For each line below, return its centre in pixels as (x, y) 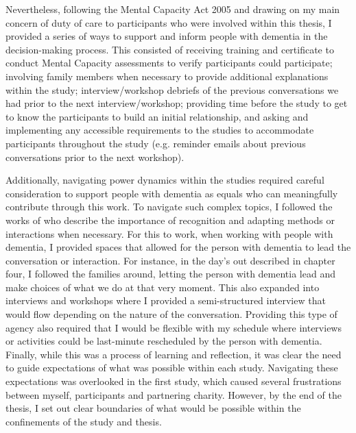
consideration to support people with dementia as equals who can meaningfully (172, 193)
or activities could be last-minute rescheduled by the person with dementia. (164, 341)
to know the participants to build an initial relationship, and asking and (157, 116)
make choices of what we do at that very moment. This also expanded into (163, 287)
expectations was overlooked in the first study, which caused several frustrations (174, 381)
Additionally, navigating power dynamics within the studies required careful (165, 180)
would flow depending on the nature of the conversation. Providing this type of (171, 314)
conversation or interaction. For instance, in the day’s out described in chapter (170, 260)
